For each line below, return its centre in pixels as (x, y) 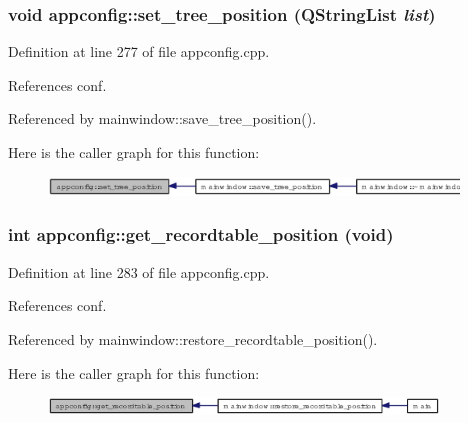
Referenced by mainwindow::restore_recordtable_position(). (193, 338)
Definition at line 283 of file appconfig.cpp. (139, 271)
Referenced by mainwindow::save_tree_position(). (162, 118)
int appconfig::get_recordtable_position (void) (201, 234)
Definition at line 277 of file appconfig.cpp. (139, 51)
